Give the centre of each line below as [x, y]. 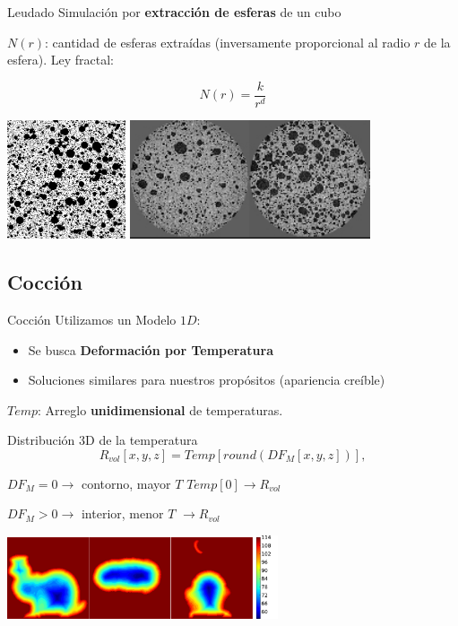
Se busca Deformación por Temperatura [151, 349]
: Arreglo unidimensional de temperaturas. [160, 409]
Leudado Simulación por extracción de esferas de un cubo [174, 12]
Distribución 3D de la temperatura [103, 440]
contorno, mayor [126, 483]
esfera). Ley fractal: [60, 60]
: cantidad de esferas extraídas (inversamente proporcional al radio [228, 42]
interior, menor [122, 513]
